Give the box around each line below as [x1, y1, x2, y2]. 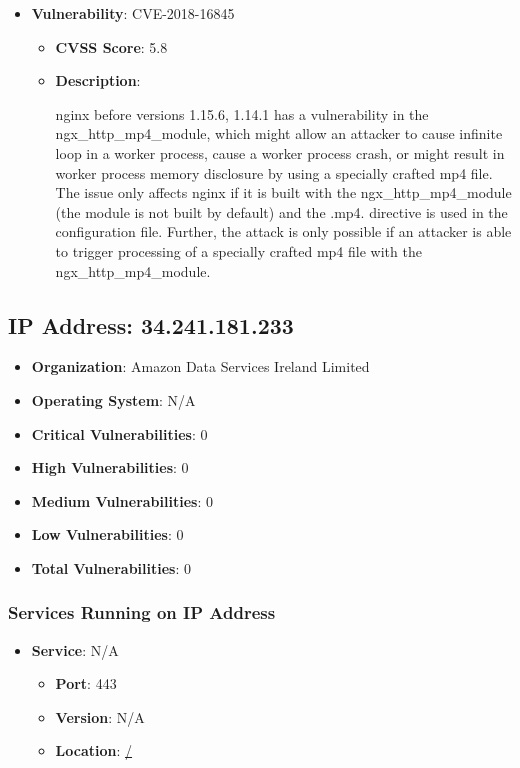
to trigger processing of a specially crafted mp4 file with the [55, 240, 422, 261]
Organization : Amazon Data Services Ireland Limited [31, 356, 370, 377]
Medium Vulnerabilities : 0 [31, 490, 213, 511]
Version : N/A [55, 706, 145, 727]
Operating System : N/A [31, 389, 196, 410]
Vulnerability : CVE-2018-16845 [31, 3, 235, 23]
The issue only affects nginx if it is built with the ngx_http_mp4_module [55, 182, 512, 203]
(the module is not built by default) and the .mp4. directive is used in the [55, 201, 508, 222]
